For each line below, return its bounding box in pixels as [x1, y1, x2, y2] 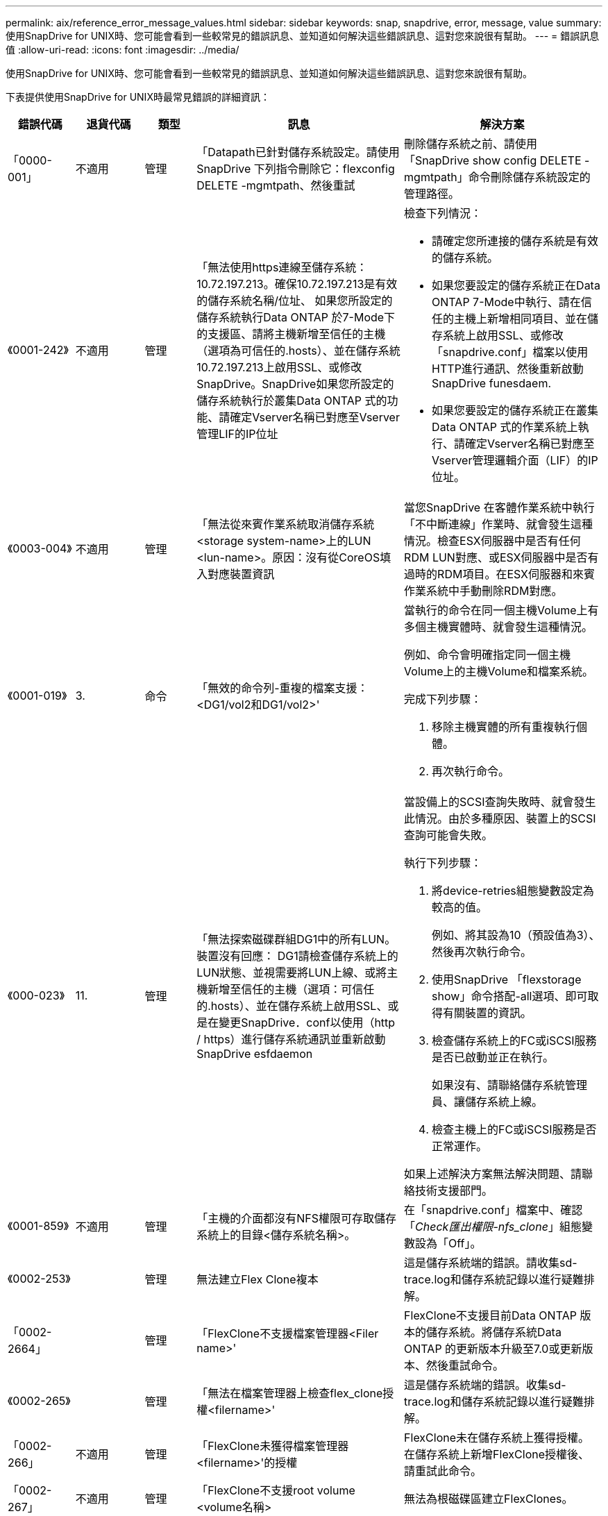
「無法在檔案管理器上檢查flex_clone [196, 1386, 383, 1400]
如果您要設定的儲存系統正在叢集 [432, 403, 599, 417]
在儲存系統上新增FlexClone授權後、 [404, 1447, 590, 1461]
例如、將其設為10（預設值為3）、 [432, 928, 600, 942]
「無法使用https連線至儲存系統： [196, 260, 368, 274]
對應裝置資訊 [208, 567, 275, 581]
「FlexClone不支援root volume [196, 1483, 355, 1497]
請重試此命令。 [404, 1464, 482, 1478]
